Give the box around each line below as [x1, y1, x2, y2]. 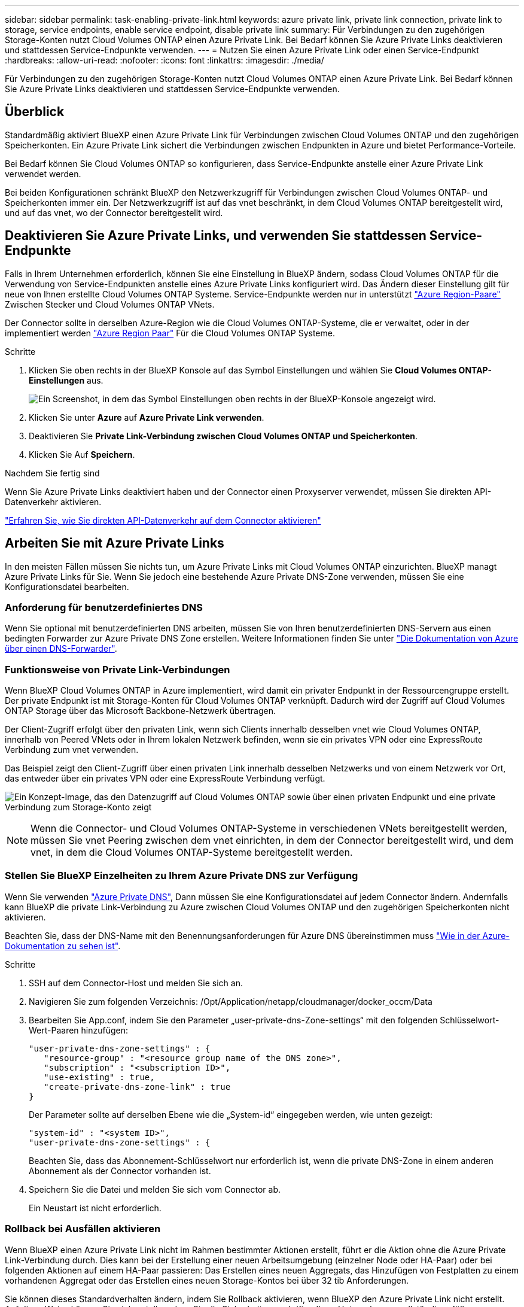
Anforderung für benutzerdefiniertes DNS [5, 601, 203, 613]
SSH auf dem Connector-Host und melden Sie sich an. [29, 977, 243, 988]
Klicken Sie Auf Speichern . [29, 449, 135, 460]
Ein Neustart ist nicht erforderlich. [29, 1202, 162, 1213]
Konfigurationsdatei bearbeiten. [5, 581, 129, 592]
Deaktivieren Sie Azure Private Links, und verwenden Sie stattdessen [5, 228, 426, 244]
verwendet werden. [5, 168, 81, 179]
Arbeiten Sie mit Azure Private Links [5, 536, 224, 551]
